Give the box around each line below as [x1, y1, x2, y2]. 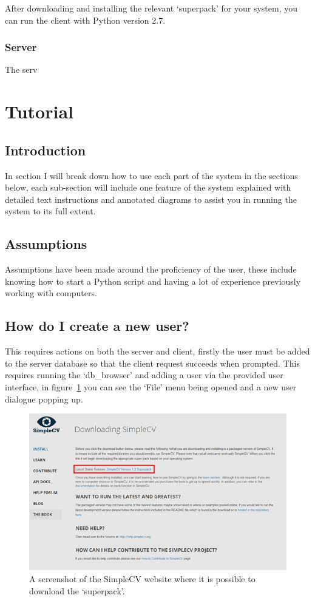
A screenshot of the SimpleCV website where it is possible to [29, 572, 256, 585]
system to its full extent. [5, 205, 96, 217]
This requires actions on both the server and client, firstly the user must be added [5, 345, 310, 358]
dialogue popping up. [5, 392, 83, 405]
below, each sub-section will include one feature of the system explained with [5, 181, 291, 194]
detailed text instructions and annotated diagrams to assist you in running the [5, 192, 297, 205]
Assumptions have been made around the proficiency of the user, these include [5, 263, 297, 276]
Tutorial [5, 99, 74, 124]
